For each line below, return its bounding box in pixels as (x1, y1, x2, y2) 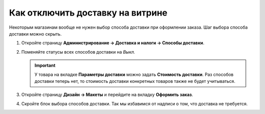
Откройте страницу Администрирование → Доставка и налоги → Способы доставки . (21, 40, 205, 46)
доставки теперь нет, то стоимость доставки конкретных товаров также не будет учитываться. (34, 78, 236, 84)
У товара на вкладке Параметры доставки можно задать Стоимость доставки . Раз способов (34, 71, 234, 77)
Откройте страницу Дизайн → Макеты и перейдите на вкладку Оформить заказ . (21, 92, 193, 97)
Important (34, 62, 56, 68)
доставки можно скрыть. (9, 31, 62, 37)
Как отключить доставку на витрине (9, 7, 168, 18)
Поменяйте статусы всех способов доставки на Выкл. (21, 49, 135, 55)
